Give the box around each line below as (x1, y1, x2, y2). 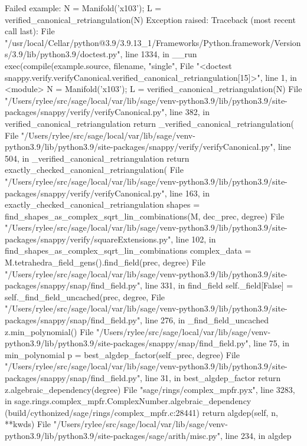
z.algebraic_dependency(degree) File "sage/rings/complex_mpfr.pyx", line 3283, (5, 383, 295, 395)
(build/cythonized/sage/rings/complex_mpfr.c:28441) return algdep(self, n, (5, 406, 278, 418)
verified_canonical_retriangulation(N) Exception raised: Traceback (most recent (5, 13, 296, 25)
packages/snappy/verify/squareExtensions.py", (5, 232, 174, 245)
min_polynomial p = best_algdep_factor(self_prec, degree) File (5, 348, 240, 360)
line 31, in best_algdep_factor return (145, 372, 281, 383)
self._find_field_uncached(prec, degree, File (5, 290, 165, 303)
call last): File (5, 25, 55, 37)
